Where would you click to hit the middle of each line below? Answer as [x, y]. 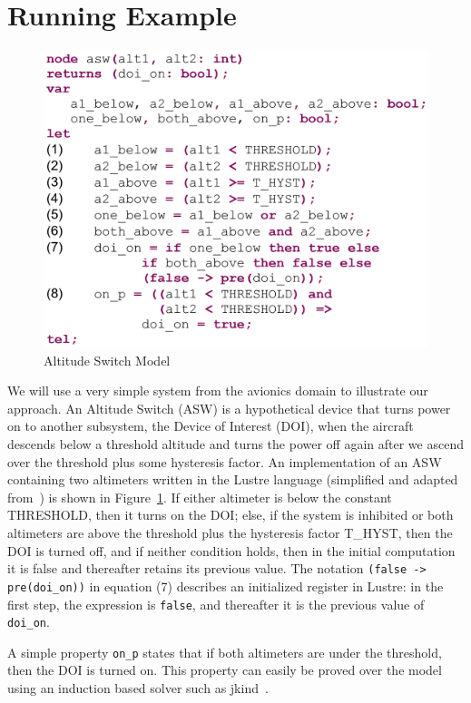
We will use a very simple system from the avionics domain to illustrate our [218, 391]
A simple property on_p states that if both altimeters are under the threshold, [225, 652]
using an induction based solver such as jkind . [138, 688]
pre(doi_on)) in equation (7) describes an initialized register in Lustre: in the [226, 586]
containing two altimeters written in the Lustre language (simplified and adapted [233, 479]
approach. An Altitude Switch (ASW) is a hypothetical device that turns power [229, 408]
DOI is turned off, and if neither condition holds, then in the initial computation [231, 550]
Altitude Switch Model [107, 360]
